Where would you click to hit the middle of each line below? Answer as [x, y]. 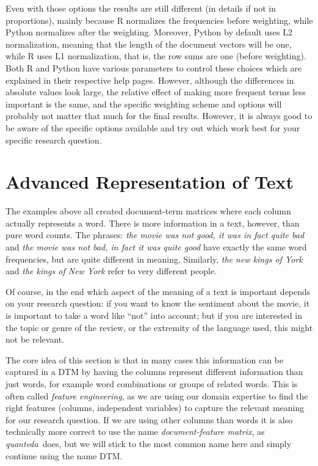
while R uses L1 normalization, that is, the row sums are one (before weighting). [156, 56]
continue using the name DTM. [64, 455]
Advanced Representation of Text [150, 182]
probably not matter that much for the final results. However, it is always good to [159, 116]
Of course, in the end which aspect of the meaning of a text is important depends [158, 291]
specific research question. [54, 140]
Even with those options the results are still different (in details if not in [141, 8]
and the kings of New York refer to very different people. [111, 271]
